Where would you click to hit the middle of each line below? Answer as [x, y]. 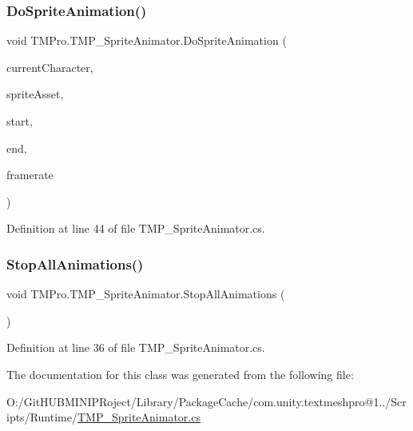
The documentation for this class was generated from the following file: [180, 374]
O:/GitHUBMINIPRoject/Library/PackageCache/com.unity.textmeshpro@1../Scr [206, 401]
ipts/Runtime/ [42, 417]
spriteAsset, [35, 94]
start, [20, 121]
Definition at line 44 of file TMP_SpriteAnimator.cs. [136, 228]
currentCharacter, [50, 67]
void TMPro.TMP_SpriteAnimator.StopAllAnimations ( [146, 294]
